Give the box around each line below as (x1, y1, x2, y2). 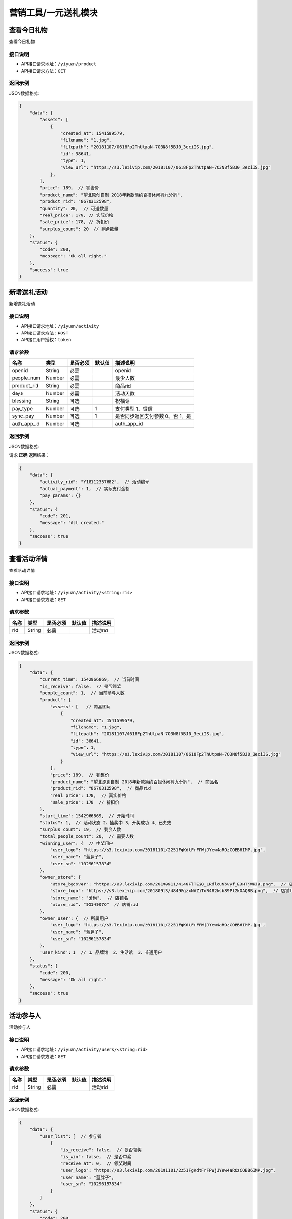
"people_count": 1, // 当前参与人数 (39, 690, 125, 696)
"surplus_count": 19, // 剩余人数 (39, 826, 121, 832)
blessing (12, 397, 32, 404)
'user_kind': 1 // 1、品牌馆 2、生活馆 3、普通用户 (39, 949, 163, 955)
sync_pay (12, 413, 34, 419)
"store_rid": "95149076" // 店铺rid (50, 902, 139, 907)
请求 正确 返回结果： (9, 452, 50, 458)
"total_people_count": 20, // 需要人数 (39, 834, 134, 839)
